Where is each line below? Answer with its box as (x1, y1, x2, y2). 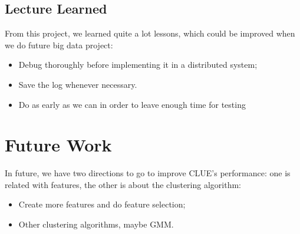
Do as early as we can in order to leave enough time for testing (18, 98, 246, 110)
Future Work (5, 133, 112, 157)
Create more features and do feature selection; (18, 198, 186, 210)
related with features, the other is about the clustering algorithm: (5, 178, 242, 190)
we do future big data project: (5, 38, 113, 51)
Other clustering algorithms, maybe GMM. (18, 218, 174, 230)
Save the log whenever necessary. (18, 78, 137, 90)
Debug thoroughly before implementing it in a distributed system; (18, 58, 258, 71)
